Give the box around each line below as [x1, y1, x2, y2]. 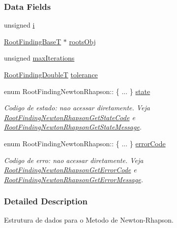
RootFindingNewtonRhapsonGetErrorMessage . [4, 174, 144, 184]
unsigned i [4, 20, 35, 30]
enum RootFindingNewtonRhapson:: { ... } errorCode [4, 138, 166, 148]
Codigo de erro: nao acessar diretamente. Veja [4, 155, 144, 165]
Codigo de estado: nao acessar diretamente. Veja [4, 102, 150, 113]
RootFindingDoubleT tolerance [4, 69, 98, 79]
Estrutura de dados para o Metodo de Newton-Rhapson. [4, 214, 174, 225]
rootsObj [69, 36, 96, 46]
